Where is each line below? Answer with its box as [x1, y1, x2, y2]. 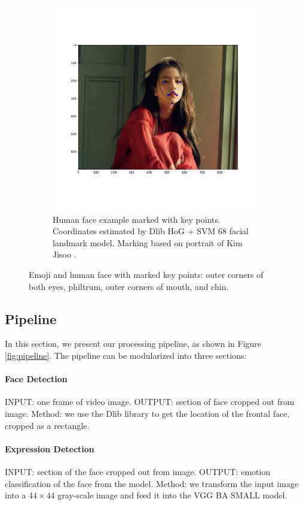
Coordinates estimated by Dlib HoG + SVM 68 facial [53, 225, 249, 237]
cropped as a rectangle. [5, 419, 90, 431]
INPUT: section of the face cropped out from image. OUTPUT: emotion [5, 465, 271, 477]
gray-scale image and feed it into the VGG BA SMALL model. [57, 489, 287, 501]
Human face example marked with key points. [53, 213, 221, 225]
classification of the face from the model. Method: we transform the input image [5, 477, 299, 489]
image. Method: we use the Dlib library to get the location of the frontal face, [5, 407, 290, 419]
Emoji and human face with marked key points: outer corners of [29, 268, 264, 280]
